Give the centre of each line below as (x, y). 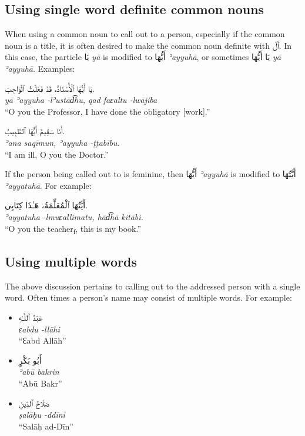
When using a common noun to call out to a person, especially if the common (145, 34)
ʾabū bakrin (39, 372)
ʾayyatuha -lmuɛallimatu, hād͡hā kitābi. (74, 216)
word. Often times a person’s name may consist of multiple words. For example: (148, 297)
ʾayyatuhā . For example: (48, 185)
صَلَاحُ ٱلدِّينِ (34, 403)
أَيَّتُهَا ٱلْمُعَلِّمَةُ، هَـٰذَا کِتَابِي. (46, 205)
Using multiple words (71, 262)
